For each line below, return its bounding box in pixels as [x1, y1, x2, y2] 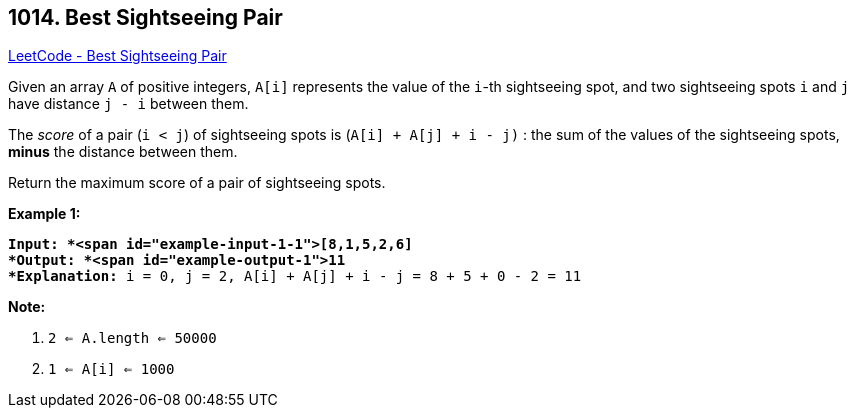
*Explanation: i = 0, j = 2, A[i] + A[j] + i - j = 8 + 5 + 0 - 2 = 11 [8, 268, 582, 285]
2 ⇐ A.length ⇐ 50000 [48, 330, 217, 347]
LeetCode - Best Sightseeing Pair [8, 47, 227, 65]
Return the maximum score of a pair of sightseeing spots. [8, 174, 386, 192]
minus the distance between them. [8, 143, 238, 161]
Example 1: [8, 205, 81, 223]
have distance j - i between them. [8, 95, 249, 113]
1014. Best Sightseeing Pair [8, 5, 283, 30]
